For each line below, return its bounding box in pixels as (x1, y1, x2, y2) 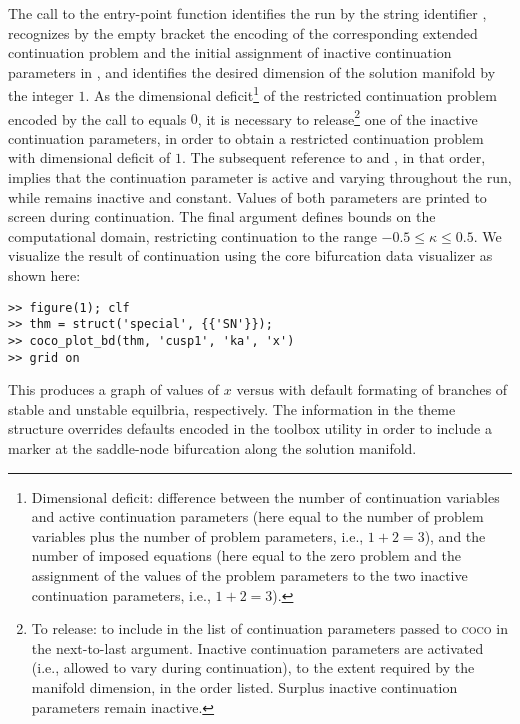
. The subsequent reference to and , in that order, (181, 147, 486, 168)
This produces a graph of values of (8, 379, 220, 400)
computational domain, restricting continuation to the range (8, 225, 377, 246)
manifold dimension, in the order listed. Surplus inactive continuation (31, 676, 458, 697)
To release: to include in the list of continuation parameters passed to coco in (31, 618, 508, 639)
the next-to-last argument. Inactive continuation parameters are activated (31, 637, 484, 658)
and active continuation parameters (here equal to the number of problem (31, 506, 484, 527)
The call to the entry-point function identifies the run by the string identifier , (8, 3, 487, 23)
